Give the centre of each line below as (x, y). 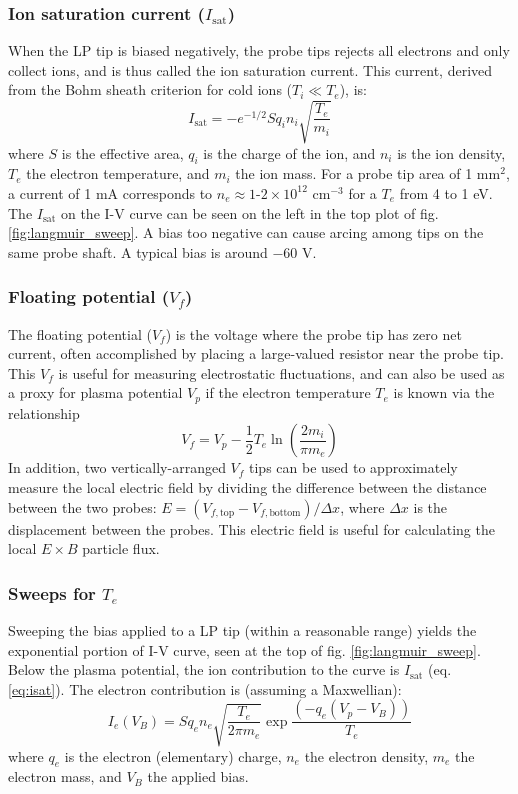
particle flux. (121, 548)
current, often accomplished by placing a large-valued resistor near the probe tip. (256, 353)
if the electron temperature (288, 392)
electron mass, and (65, 776)
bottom (285, 513)
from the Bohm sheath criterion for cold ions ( (150, 89)
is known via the (444, 392)
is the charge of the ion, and (289, 152)
